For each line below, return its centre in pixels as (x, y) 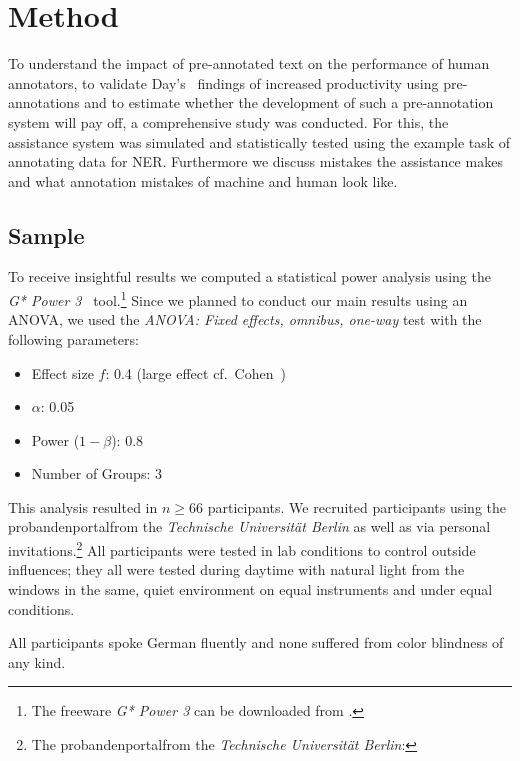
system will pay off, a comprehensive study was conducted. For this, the (228, 121)
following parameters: (73, 338)
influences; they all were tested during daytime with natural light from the (236, 569)
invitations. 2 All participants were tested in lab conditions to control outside (242, 548)
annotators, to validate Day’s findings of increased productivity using (223, 82)
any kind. (37, 661)
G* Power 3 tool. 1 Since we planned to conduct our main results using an (238, 298)
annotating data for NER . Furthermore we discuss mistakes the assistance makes (255, 161)
